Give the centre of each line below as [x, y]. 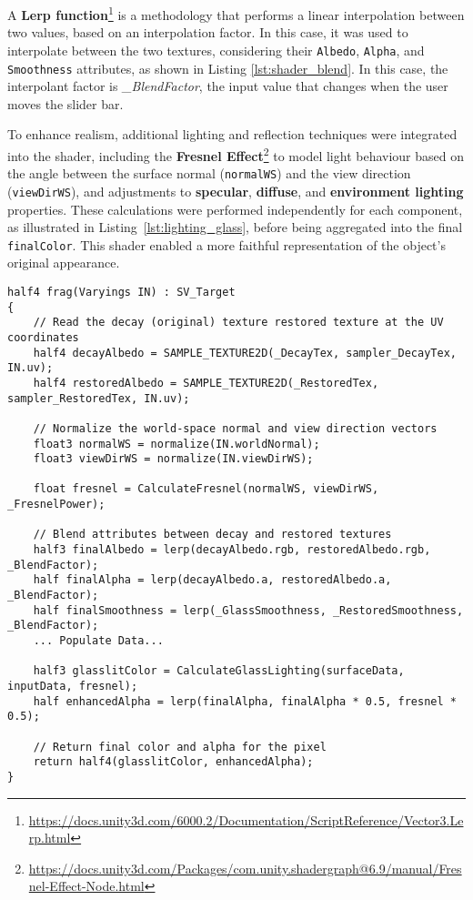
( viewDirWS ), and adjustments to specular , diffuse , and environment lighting [236, 191]
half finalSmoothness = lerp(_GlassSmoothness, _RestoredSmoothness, [248, 610]
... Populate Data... [98, 641]
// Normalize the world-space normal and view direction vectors [235, 428]
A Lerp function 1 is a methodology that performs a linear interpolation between [236, 13]
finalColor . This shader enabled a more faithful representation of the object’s [226, 244]
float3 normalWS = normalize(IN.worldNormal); [176, 444]
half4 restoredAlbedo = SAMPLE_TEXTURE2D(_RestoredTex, [206, 383]
